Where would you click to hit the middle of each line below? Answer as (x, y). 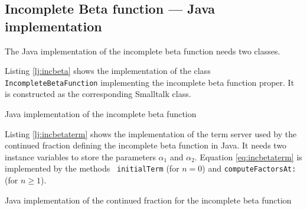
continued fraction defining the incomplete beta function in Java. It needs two (146, 145)
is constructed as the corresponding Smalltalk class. (98, 94)
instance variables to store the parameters (80, 156)
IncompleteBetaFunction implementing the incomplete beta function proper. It (150, 82)
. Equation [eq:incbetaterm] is (248, 156)
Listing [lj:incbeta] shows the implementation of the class (108, 71)
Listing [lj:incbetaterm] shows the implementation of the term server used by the (151, 133)
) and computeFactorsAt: (249, 168)
